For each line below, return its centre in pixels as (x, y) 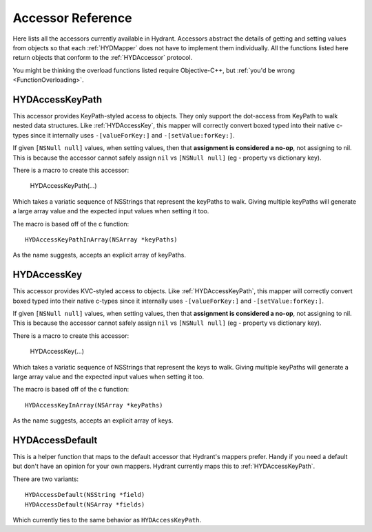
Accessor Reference (72, 18)
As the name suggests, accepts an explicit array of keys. (93, 421)
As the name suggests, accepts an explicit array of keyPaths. (99, 255)
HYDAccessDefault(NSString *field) (85, 495)
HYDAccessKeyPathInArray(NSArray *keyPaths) (102, 240)
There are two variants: (46, 479)
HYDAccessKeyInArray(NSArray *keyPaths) (94, 405)
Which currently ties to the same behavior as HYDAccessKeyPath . (107, 520)
